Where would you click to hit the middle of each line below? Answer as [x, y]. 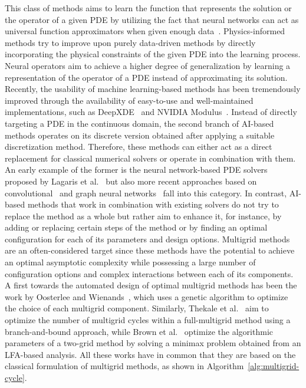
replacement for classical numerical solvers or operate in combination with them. [150, 158]
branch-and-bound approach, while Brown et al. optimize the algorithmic [139, 331]
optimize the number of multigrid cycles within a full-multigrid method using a [148, 320]
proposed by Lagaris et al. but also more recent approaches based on [131, 181]
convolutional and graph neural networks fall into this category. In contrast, [146, 193]
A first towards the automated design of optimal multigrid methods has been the [151, 285]
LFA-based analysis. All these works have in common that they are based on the [150, 354]
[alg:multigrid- [274, 366]
